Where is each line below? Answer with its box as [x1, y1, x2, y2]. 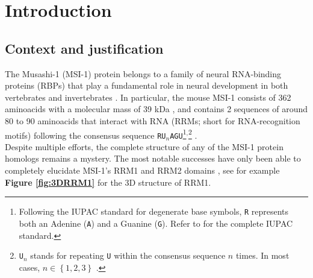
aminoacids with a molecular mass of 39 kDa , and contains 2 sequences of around [5, 103, 308, 115]
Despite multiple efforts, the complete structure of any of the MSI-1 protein [5, 140, 284, 153]
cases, [19, 261, 40, 273]
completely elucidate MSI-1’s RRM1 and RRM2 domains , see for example [5, 164, 280, 177]
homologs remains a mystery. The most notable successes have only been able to [5, 152, 301, 165]
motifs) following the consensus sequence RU [5, 128, 166, 141]
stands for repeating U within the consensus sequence [30, 249, 226, 262]
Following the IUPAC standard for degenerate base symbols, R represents [19, 205, 289, 218]
